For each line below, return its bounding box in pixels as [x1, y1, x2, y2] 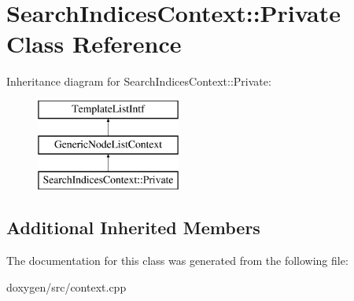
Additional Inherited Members [6, 215, 260, 240]
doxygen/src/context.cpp [6, 278, 127, 295]
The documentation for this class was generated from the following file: [6, 252, 348, 269]
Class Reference [6, 28, 182, 60]
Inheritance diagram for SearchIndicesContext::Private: [6, 73, 271, 90]
